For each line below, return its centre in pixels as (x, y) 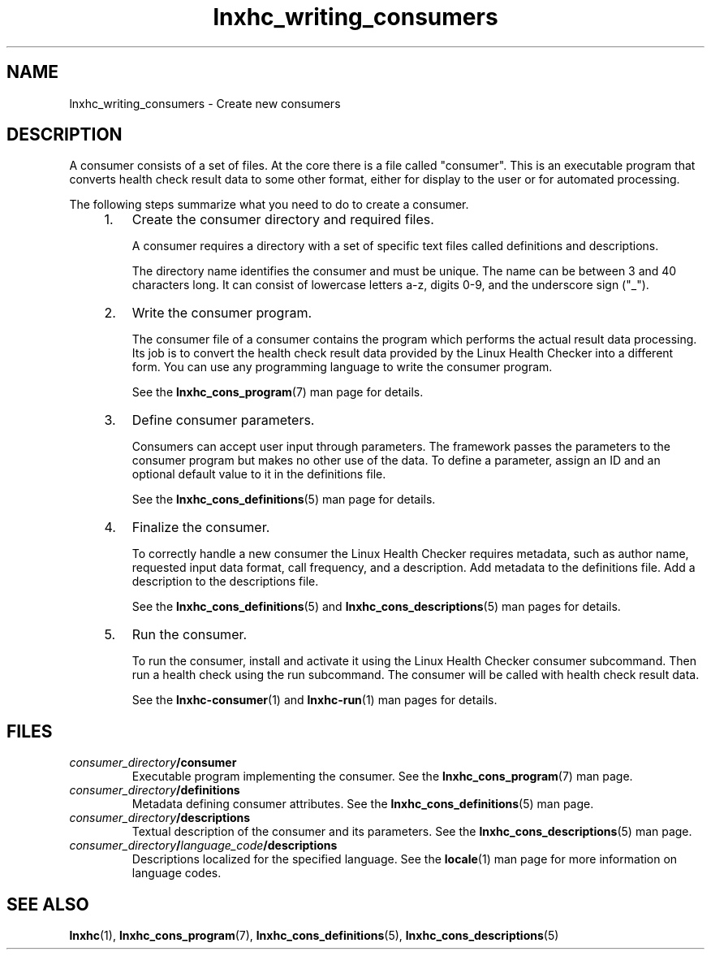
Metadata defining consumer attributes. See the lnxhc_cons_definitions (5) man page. (363, 804)
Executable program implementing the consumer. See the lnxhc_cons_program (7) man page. (382, 776)
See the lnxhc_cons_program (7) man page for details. (278, 392)
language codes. (177, 873)
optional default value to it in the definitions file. (259, 474)
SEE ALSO (48, 904)
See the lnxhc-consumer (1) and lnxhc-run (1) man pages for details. (315, 700)
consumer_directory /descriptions (160, 818)
